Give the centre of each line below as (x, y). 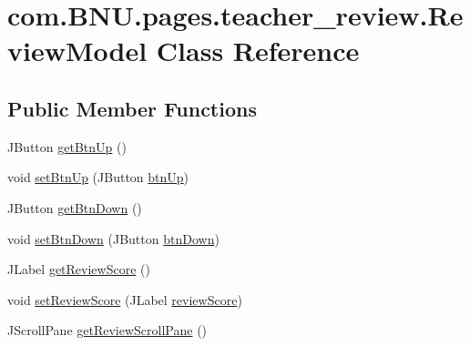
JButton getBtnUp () (67, 146)
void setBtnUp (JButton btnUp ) (98, 177)
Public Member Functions (132, 108)
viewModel (77, 51)
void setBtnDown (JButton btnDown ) (113, 238)
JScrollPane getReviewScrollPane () (107, 330)
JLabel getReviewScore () (79, 269)
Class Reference (258, 51)
